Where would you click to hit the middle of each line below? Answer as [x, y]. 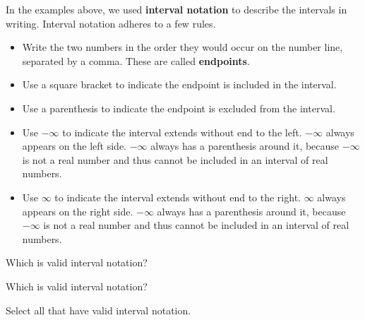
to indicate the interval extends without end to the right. [178, 197]
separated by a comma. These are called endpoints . [136, 60]
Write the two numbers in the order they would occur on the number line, [182, 47]
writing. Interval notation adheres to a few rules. [111, 23]
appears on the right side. [78, 211]
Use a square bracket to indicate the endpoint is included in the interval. [179, 84]
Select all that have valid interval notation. [98, 310]
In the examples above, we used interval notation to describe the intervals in [176, 9]
